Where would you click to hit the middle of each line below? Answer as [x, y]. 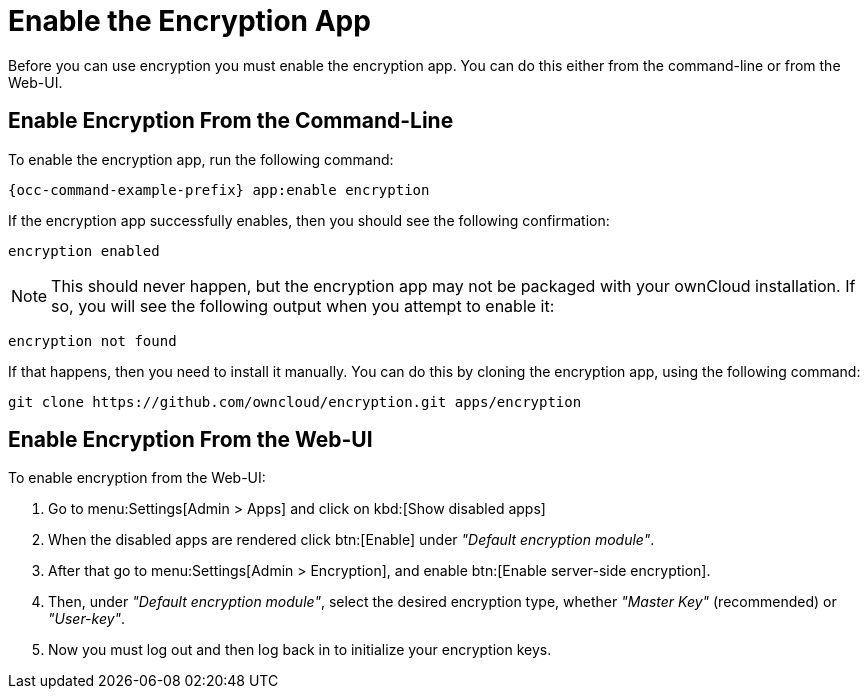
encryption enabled [84, 250]
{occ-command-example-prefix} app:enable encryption [219, 189]
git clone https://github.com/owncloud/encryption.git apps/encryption [295, 401]
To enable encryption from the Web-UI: [137, 478]
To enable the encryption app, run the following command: [201, 159]
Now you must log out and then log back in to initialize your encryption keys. [300, 650]
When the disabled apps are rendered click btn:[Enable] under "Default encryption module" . [351, 540]
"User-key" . [87, 619]
